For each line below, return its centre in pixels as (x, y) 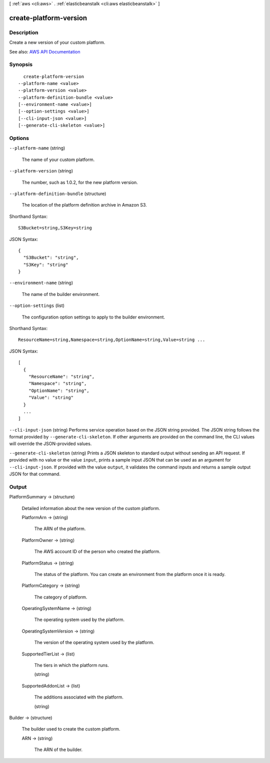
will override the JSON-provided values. (50, 444)
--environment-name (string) (41, 283)
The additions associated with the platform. (79, 697)
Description (24, 32)
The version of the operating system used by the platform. (94, 642)
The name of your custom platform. (58, 159)
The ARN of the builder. (58, 749)
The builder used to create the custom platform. (71, 729)
